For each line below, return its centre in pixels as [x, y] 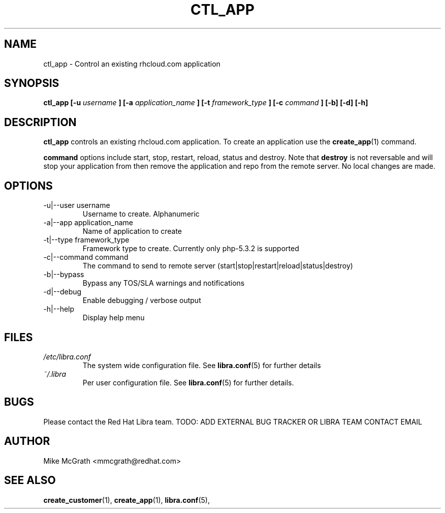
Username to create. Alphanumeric [141, 214]
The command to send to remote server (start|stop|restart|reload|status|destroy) [218, 266]
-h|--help [59, 309]
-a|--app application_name [88, 223]
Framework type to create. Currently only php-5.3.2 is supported [191, 249]
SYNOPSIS [32, 83]
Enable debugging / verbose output [142, 300]
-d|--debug [62, 292]
